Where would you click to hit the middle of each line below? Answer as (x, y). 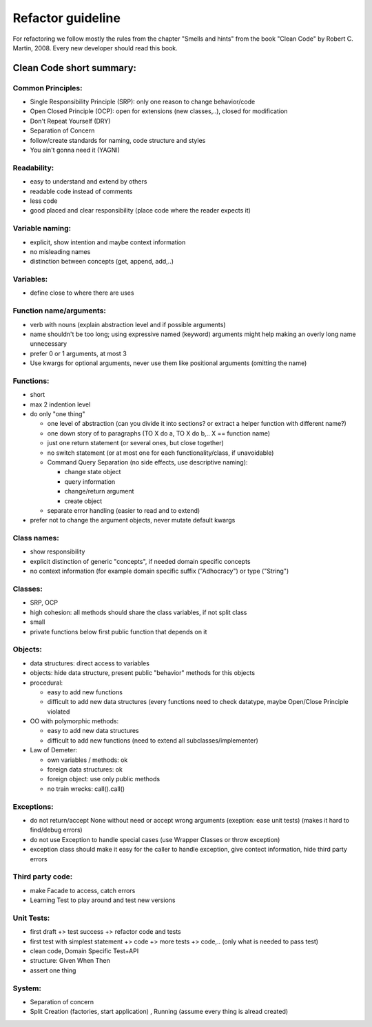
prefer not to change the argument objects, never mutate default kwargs (133, 520)
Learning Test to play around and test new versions (103, 900)
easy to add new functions (85, 692)
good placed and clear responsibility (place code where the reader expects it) (141, 211)
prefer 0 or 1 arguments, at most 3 (78, 353)
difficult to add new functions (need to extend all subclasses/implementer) (153, 740)
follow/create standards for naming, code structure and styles (118, 140)
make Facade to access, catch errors (83, 890)
